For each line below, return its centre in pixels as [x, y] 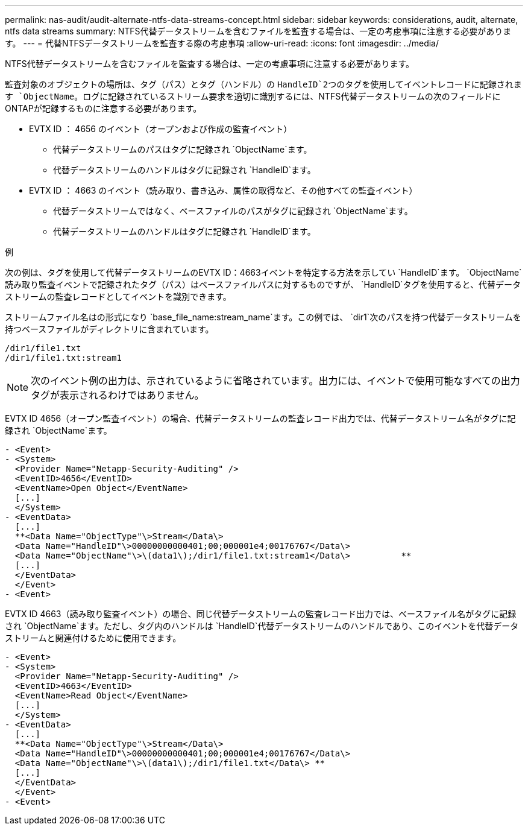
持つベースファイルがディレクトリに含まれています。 [109, 329]
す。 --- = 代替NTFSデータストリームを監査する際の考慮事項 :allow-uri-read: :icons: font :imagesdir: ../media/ [222, 43]
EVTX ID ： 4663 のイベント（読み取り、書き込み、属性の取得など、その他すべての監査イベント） [223, 190]
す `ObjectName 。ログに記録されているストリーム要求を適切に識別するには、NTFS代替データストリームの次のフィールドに [253, 96]
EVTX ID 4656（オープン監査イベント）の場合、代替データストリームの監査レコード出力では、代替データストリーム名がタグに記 [260, 418]
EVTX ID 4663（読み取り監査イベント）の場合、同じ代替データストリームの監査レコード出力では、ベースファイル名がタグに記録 [261, 614]
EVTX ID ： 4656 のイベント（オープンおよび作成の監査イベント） [161, 129]
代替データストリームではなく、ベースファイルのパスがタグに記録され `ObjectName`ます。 [233, 211]
